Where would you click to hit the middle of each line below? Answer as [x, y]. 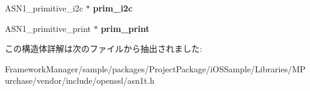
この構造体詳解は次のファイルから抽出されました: [104, 49]
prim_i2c [113, 8]
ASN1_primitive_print [48, 28]
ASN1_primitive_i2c [44, 8]
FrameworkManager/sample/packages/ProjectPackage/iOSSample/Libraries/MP [155, 68]
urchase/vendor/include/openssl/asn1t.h [80, 80]
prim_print [125, 28]
